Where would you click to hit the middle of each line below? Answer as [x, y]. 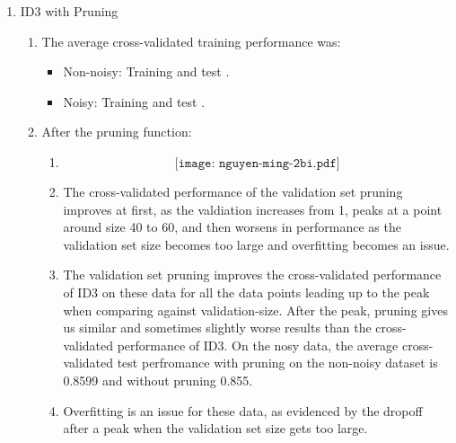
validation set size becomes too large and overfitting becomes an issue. [256, 244]
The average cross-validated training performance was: [191, 41]
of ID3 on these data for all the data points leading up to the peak [246, 292]
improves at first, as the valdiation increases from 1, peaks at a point [253, 209]
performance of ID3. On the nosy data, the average [258, 345]
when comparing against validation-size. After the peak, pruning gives [255, 310]
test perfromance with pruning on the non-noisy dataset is [277, 363]
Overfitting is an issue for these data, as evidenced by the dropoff [243, 410]
